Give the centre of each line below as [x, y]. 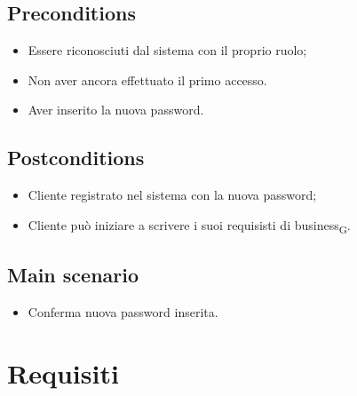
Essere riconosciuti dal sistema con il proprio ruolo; [167, 50]
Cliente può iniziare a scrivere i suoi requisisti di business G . [189, 226]
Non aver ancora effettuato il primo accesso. [147, 79]
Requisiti [63, 372]
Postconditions [76, 158]
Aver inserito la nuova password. [116, 110]
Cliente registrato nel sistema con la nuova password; [172, 195]
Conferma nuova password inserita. [123, 312]
